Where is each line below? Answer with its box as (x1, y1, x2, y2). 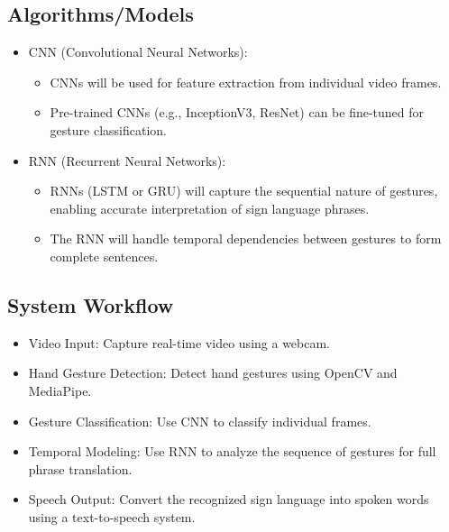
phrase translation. (28, 459, 133, 478)
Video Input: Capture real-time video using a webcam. (28, 333, 331, 352)
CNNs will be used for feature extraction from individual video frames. (50, 72, 442, 91)
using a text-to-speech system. (28, 507, 196, 526)
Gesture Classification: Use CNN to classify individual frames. (28, 411, 371, 430)
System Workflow (7, 290, 174, 318)
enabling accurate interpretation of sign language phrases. (50, 198, 370, 217)
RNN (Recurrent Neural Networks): (28, 151, 226, 170)
